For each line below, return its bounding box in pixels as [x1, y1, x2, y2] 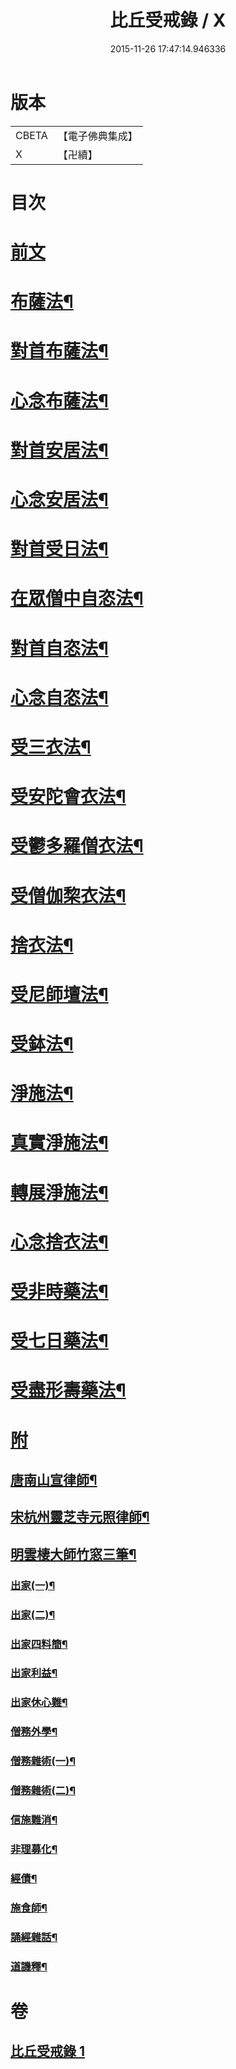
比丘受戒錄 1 [10, 2043, 86, 2060]
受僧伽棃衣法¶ [10, 884, 127, 907]
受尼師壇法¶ [10, 983, 109, 1006]
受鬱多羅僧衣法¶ [10, 835, 144, 858]
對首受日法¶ [10, 538, 109, 561]
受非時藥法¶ [10, 1281, 109, 1303]
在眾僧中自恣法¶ [10, 587, 144, 610]
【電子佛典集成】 [57, 129, 138, 143]
